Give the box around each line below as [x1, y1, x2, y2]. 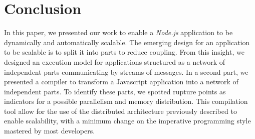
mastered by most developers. [4, 125, 95, 136]
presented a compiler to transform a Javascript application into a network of [4, 76, 238, 87]
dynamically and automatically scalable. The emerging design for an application [4, 37, 250, 47]
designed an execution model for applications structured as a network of [4, 56, 225, 67]
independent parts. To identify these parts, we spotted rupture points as [4, 86, 226, 96]
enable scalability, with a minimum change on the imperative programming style [4, 115, 251, 126]
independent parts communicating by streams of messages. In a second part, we [4, 66, 248, 77]
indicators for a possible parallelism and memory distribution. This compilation [4, 96, 248, 106]
